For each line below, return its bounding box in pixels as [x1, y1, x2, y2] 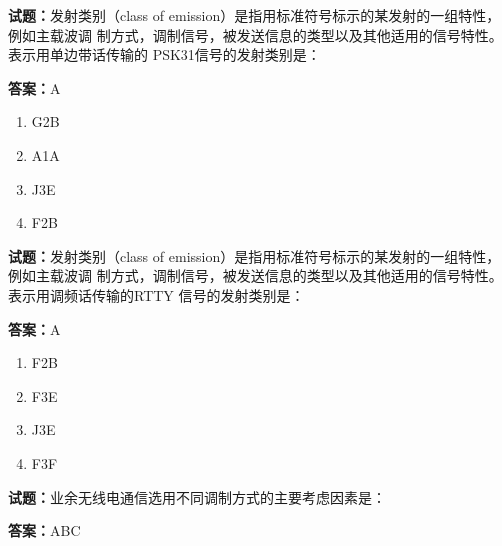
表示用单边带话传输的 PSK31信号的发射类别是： [8, 44, 321, 65]
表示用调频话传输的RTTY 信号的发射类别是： [8, 284, 305, 305]
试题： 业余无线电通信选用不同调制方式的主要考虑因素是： [8, 486, 386, 507]
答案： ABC [8, 520, 81, 541]
